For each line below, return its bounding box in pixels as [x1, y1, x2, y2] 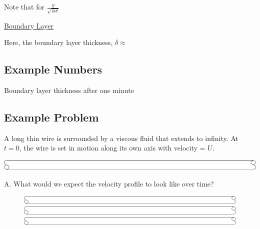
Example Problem [4, 109, 99, 125]
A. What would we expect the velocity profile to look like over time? [4, 178, 214, 189]
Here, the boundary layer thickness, [4, 37, 113, 47]
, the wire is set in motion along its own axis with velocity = [19, 142, 205, 153]
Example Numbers [4, 61, 102, 77]
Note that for [4, 1, 44, 11]
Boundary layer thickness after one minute [4, 85, 134, 95]
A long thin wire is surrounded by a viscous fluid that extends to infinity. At [4, 132, 238, 143]
